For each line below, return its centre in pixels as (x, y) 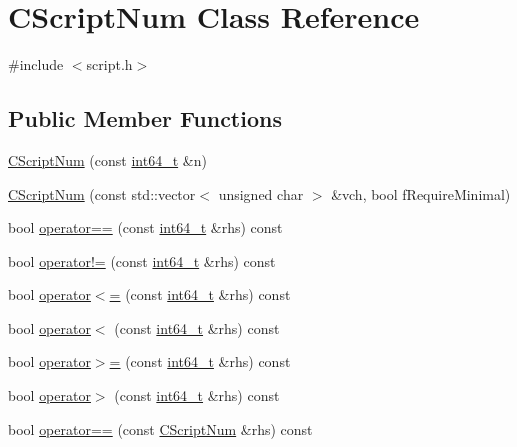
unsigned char (261, 193)
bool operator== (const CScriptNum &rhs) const (160, 428)
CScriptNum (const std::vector (102, 193)
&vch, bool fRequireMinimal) (421, 193)
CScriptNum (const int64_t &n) (107, 159)
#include (36, 64)
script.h (109, 64)
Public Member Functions (145, 118)
